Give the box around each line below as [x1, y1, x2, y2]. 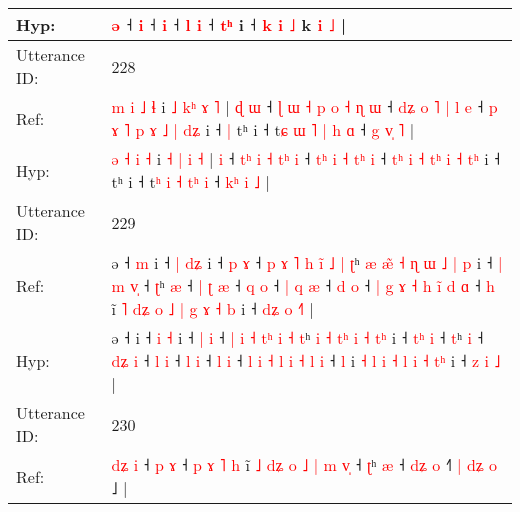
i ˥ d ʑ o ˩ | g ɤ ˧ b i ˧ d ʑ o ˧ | [111, 297, 314, 320]
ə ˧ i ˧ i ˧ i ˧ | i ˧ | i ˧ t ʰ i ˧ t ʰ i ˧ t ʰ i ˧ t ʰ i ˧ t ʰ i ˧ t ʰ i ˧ [111, 326, 484, 349]
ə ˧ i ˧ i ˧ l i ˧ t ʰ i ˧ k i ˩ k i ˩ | [111, 13, 346, 36]
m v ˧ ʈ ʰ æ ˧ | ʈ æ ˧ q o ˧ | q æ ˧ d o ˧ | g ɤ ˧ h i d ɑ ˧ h [111, 274, 496, 297]
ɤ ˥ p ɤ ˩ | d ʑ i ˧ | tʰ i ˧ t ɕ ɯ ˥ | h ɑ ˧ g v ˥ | [111, 118, 415, 141]
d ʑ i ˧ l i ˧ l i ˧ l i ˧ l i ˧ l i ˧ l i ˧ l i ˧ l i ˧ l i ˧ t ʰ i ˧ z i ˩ [111, 349, 501, 372]
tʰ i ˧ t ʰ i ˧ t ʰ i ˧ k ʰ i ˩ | [111, 170, 270, 193]
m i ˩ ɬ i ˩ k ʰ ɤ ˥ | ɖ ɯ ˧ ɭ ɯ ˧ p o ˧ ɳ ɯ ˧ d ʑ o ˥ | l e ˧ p [111, 95, 498, 118]
